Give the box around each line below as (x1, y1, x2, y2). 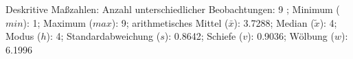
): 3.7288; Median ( (234, 15, 315, 29)
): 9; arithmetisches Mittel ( (111, 15, 229, 29)
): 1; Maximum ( (23, 15, 93, 29)
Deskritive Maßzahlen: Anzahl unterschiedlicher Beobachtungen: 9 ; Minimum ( (5, 2, 340, 16)
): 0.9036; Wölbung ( (247, 29, 334, 43)
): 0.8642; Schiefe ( (164, 29, 243, 43)
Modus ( (5, 29, 41, 43)
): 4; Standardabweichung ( (46, 29, 161, 43)
